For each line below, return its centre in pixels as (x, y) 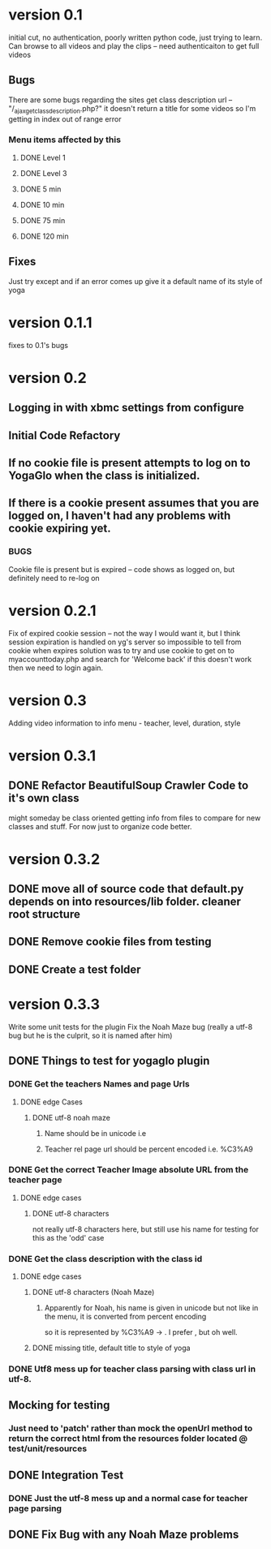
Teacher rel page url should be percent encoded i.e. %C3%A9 (148, 1149)
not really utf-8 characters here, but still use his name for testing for (146, 1229)
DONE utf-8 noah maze (71, 1117)
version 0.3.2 (54, 859)
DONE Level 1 (43, 157)
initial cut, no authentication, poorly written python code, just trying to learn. (135, 37)
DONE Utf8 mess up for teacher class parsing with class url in (132, 1369)
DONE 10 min (42, 204)
